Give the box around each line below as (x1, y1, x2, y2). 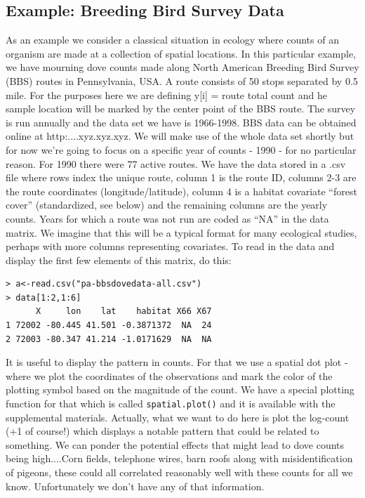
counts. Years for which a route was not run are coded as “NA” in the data (6, 211, 329, 225)
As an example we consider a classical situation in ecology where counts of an (6, 32, 339, 47)
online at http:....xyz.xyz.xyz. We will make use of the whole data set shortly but (6, 129, 354, 143)
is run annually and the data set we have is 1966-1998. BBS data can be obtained (6, 114, 357, 129)
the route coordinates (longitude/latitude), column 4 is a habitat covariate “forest (6, 183, 357, 198)
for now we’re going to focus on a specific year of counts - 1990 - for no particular (6, 142, 357, 157)
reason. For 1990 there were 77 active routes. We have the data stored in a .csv (6, 156, 346, 171)
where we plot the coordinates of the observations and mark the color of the (6, 368, 333, 383)
